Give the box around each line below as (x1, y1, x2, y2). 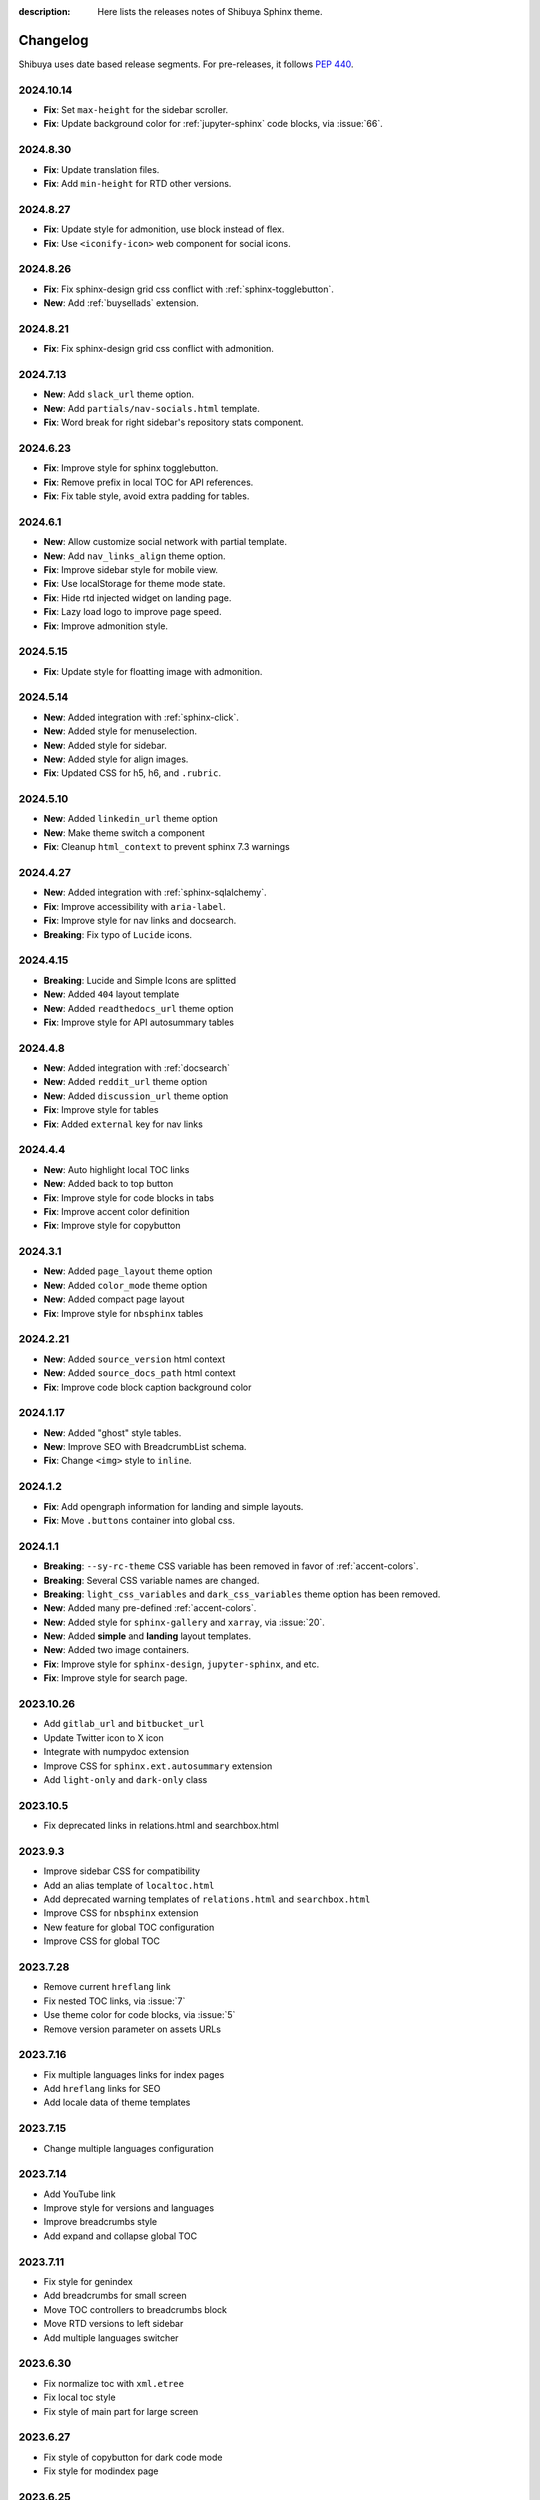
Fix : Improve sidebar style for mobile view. (43, 563, 219, 575)
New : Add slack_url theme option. (43, 388, 195, 400)
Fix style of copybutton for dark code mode (43, 2451, 223, 2463)
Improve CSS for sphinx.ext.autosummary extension (43, 1760, 273, 1772)
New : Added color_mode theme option (43, 1279, 208, 1291)
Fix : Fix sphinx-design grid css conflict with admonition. (43, 343, 275, 355)
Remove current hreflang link (43, 1981, 171, 1993)
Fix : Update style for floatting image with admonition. (43, 665, 263, 677)
